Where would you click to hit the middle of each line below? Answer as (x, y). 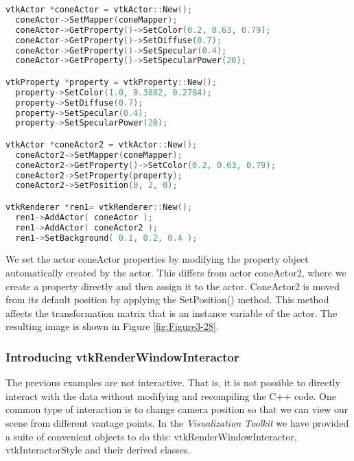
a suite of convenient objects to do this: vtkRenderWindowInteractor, (151, 436)
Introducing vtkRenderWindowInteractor (122, 356)
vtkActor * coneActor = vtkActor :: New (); (99, 10)
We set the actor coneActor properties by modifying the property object (157, 259)
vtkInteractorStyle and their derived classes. (98, 450)
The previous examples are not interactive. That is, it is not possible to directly (173, 382)
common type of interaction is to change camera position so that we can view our (177, 409)
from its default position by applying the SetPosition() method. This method (167, 299)
